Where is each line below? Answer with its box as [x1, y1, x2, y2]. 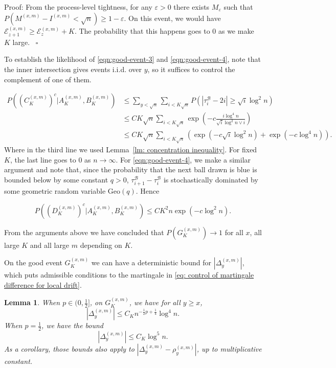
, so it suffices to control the [147, 64, 235, 75]
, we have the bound [41, 320, 104, 331]
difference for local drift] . [4, 279, 82, 290]
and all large [30, 239, 70, 250]
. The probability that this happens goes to [74, 26, 210, 36]
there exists [173, 2, 210, 12]
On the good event [4, 257, 62, 268]
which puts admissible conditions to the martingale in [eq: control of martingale [4, 269, 254, 280]
